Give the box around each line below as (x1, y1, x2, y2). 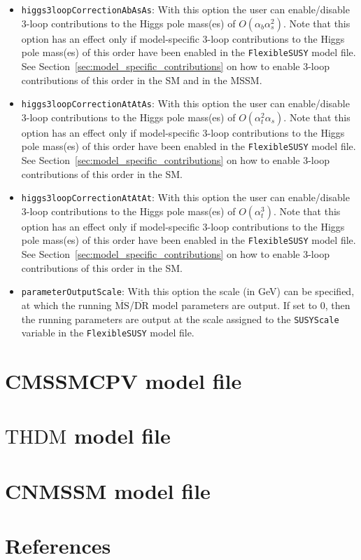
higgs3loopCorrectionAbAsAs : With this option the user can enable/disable (21, 2, 350, 16)
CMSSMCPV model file (5, 367, 242, 395)
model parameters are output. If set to (152, 297, 318, 312)
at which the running (21, 297, 112, 312)
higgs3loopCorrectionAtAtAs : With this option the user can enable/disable (21, 96, 350, 111)
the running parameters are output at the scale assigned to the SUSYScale (21, 311, 339, 326)
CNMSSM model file (5, 476, 211, 505)
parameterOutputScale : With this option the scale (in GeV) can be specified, (21, 284, 355, 299)
